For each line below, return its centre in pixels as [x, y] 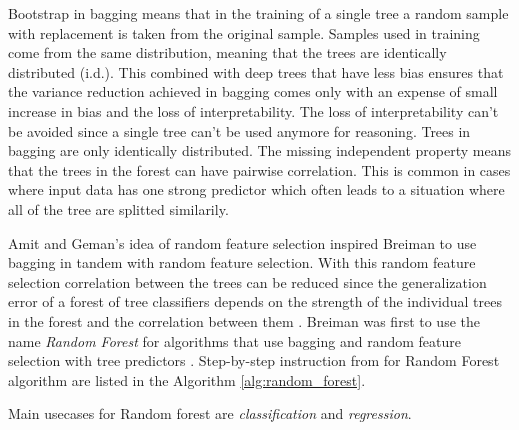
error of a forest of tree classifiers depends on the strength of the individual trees [255, 301]
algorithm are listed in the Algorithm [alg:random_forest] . [187, 379]
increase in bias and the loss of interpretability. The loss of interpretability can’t [253, 110]
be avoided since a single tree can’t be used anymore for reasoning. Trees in [239, 130]
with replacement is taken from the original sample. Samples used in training [244, 32]
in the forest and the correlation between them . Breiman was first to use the [244, 320]
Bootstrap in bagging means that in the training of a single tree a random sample [258, 13]
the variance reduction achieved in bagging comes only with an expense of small [253, 91]
